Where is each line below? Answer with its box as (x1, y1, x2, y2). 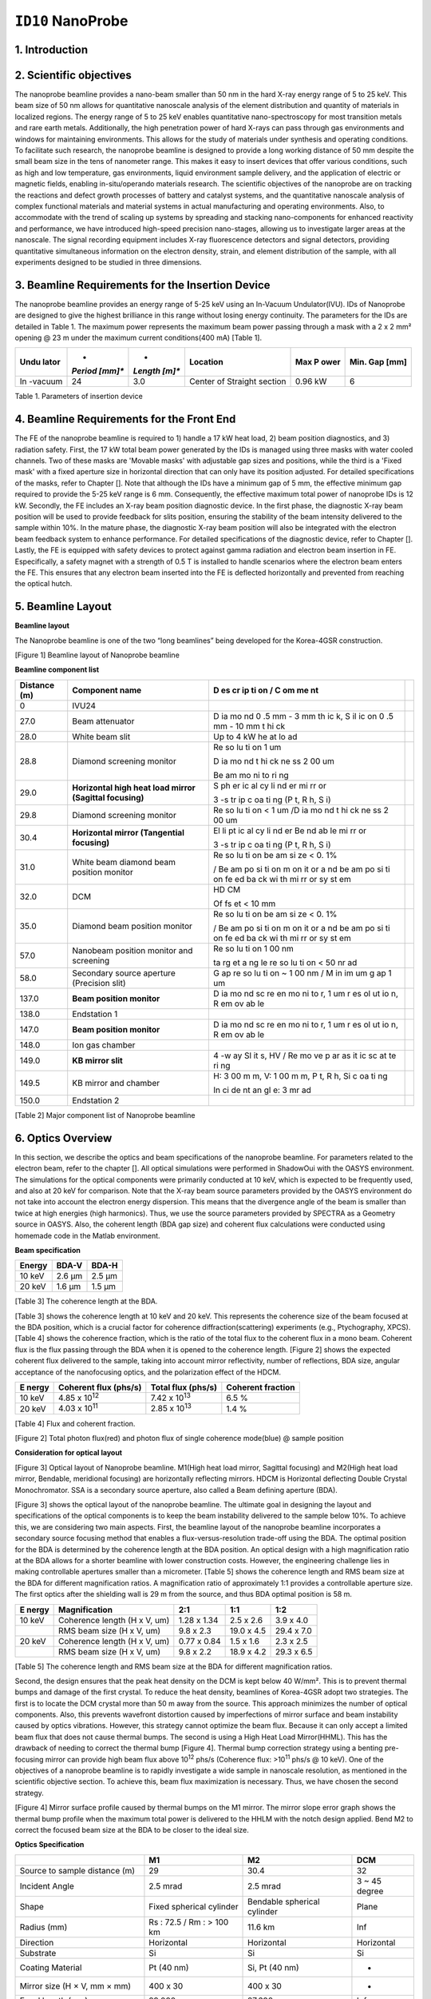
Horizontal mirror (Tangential (72, 827, 185, 838)
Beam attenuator (72, 716, 135, 727)
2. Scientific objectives (14, 68, 132, 82)
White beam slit (72, 731, 131, 742)
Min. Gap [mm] (349, 357, 407, 368)
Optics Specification (14, 1840, 85, 1849)
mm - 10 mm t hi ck (212, 720, 286, 732)
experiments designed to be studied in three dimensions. (14, 257, 203, 267)
